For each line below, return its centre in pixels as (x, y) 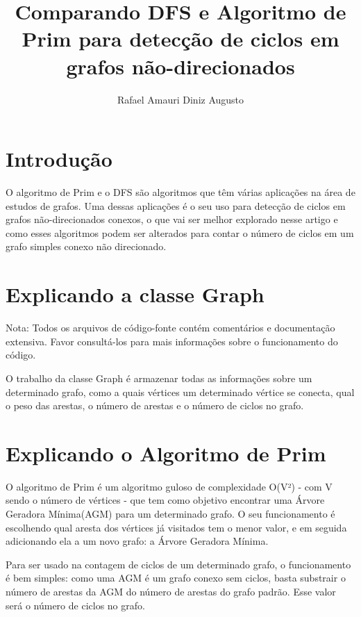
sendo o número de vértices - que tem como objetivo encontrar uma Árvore (165, 500)
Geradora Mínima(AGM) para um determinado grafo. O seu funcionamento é (170, 513)
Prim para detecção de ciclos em (180, 39)
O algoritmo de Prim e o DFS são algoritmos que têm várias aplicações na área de (180, 192)
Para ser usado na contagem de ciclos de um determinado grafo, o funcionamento (178, 564)
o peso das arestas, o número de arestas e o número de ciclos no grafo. (155, 405)
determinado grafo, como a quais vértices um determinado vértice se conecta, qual (180, 392)
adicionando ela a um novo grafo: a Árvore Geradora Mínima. (137, 541)
